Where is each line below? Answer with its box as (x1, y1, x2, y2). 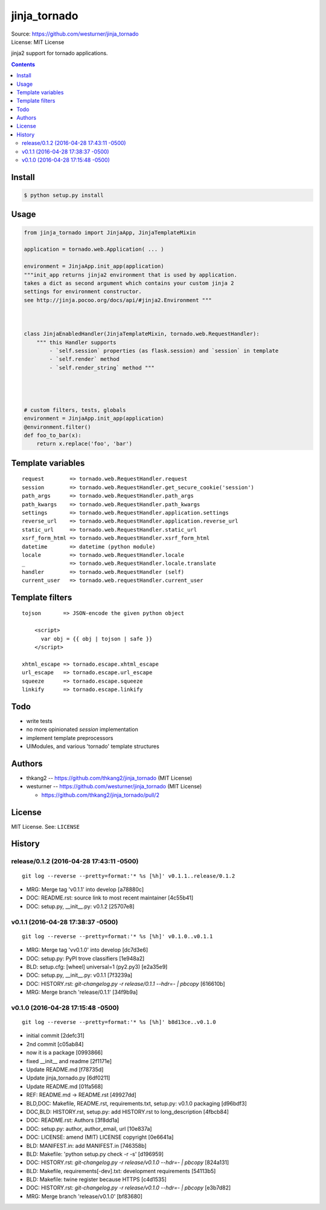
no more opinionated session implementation (26, 726, 138, 733)
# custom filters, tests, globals (24, 407, 126, 413)
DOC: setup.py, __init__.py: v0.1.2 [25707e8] (26, 903, 135, 910)
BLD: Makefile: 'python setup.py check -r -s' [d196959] (26, 1150, 164, 1157)
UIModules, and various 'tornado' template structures (26, 743, 159, 750)
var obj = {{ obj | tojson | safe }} (40, 635, 153, 642)
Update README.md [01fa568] (26, 1083, 103, 1090)
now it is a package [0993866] (26, 1049, 103, 1057)
